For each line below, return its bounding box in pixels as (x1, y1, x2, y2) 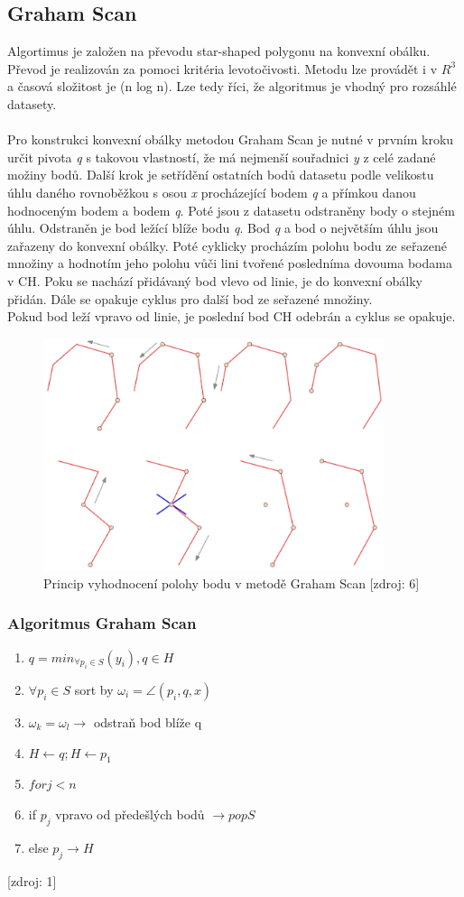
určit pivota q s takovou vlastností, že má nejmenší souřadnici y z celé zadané (7, 147, 436, 166)
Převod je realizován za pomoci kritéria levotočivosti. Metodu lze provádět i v (7, 59, 438, 78)
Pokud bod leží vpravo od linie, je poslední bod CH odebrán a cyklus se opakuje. (7, 307, 456, 326)
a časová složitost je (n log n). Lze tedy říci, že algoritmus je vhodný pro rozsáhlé (7, 77, 457, 96)
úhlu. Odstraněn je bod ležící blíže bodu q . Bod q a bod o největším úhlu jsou (7, 218, 439, 237)
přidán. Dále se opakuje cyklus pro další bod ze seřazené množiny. (7, 289, 373, 308)
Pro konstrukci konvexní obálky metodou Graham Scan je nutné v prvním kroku (7, 130, 454, 149)
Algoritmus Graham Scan (7, 612, 197, 634)
